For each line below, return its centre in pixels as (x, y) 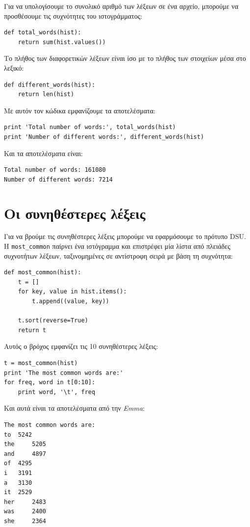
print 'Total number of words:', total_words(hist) (90, 127)
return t (32, 330)
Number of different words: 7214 (58, 179)
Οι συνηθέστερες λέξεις (75, 213)
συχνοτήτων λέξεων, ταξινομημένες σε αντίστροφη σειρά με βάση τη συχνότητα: (118, 255)
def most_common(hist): (43, 273)
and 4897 (25, 454)
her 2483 (25, 502)
